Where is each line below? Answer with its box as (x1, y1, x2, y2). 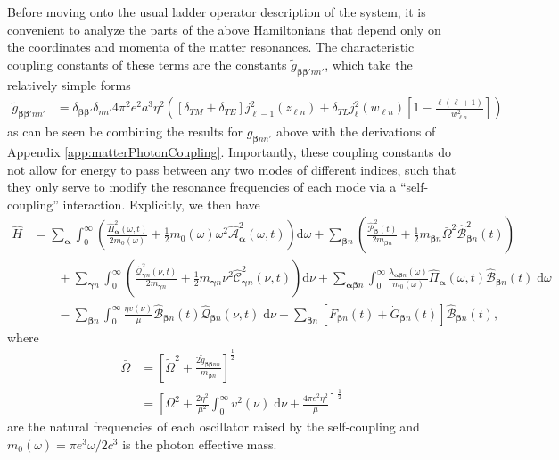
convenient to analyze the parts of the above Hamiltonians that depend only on (7, 20, 441, 38)
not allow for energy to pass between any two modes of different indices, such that (7, 160, 456, 178)
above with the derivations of (275, 122, 436, 141)
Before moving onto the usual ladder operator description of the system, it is (7, 3, 426, 21)
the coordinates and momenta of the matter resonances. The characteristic (7, 37, 415, 56)
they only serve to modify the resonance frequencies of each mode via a (7, 177, 397, 196)
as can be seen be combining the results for (7, 122, 243, 141)
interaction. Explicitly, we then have (62, 194, 260, 213)
